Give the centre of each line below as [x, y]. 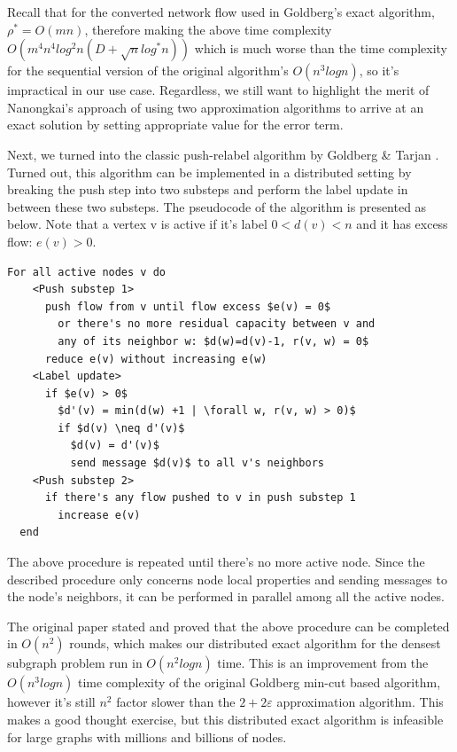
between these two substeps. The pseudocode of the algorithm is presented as [217, 206]
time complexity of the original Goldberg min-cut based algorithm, [259, 682]
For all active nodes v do [86, 272]
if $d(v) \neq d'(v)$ [121, 428]
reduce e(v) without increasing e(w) [156, 359]
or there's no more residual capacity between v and [217, 324]
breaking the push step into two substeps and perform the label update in [208, 189]
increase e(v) [99, 515]
